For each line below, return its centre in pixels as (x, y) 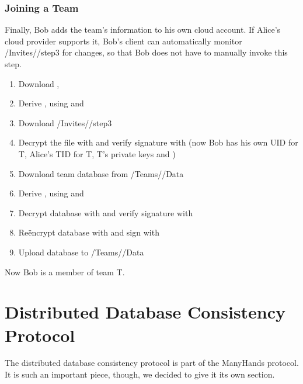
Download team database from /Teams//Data (101, 173)
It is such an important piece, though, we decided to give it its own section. (140, 374)
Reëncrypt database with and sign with (89, 232)
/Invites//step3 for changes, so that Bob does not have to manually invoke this (146, 52)
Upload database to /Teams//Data (81, 252)
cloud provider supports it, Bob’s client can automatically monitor (123, 41)
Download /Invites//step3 (65, 122)
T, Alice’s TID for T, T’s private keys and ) (97, 153)
